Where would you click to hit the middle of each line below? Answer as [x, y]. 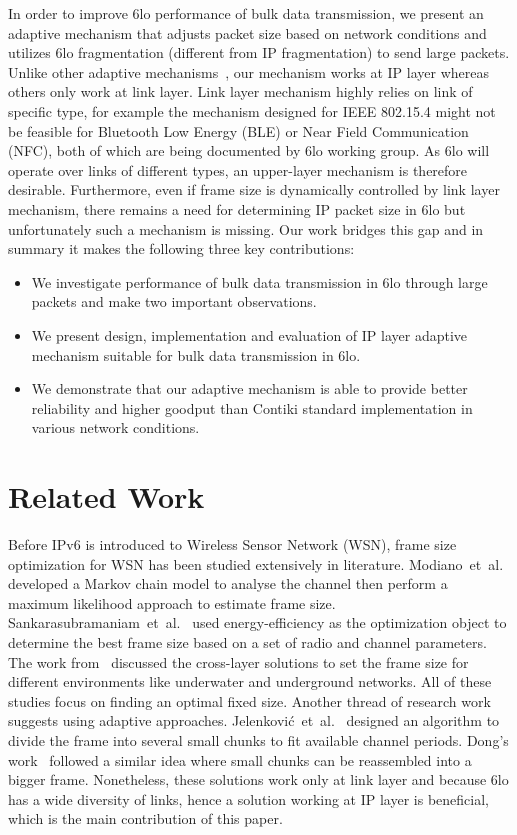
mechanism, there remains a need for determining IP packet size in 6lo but [237, 208]
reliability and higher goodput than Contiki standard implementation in [252, 407]
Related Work [106, 496]
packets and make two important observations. [174, 301]
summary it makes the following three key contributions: [181, 248]
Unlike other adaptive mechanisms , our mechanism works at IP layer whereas [249, 71]
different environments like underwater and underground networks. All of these [250, 681]
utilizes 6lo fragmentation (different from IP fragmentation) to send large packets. [259, 52]
